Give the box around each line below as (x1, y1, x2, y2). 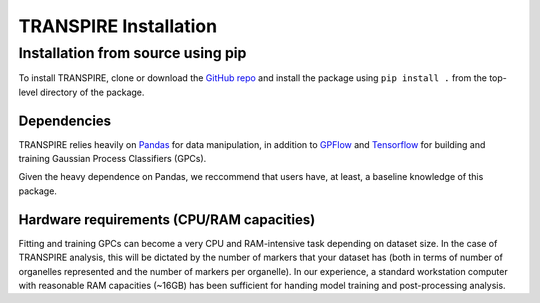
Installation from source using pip (18, 44, 247, 62)
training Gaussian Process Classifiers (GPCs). (18, 153, 207, 165)
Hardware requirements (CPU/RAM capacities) (18, 211, 316, 228)
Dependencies (18, 112, 112, 129)
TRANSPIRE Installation (18, 15, 218, 37)
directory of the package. (40, 86, 145, 98)
